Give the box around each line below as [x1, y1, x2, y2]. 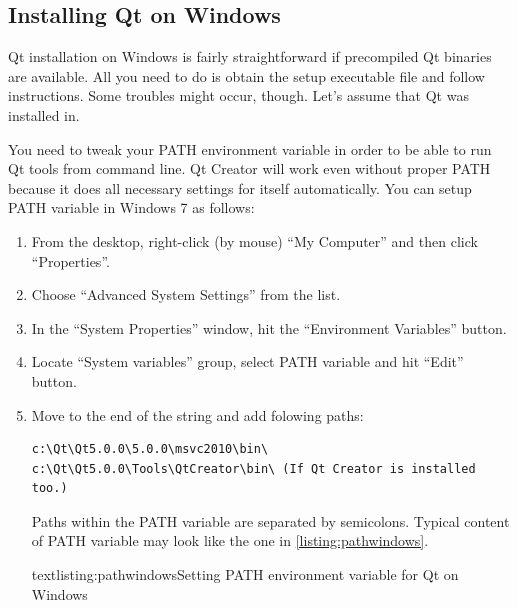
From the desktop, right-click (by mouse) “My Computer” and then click [31, 230, 478, 251]
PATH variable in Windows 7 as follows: [8, 197, 255, 218]
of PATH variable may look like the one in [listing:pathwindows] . [31, 530, 429, 551]
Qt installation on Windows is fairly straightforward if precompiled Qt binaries [8, 46, 492, 67]
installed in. [8, 104, 80, 125]
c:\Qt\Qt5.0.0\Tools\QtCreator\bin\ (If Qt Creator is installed [31, 461, 476, 476]
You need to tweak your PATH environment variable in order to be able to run [8, 138, 492, 159]
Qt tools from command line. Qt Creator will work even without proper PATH [8, 158, 491, 179]
